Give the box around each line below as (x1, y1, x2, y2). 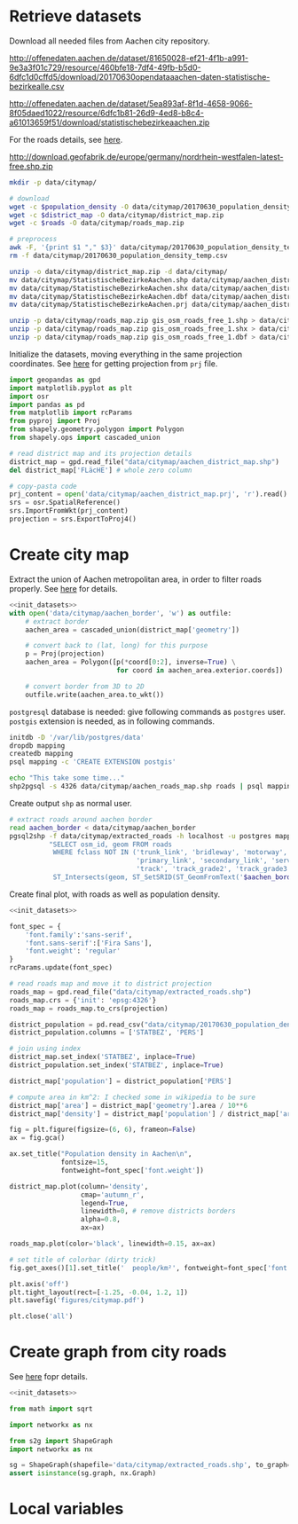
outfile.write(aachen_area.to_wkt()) (25, 690, 165, 699)
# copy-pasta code (9, 482, 77, 491)
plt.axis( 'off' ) (9, 1279, 69, 1288)
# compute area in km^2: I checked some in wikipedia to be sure (9, 1093, 255, 1102)
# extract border (25, 617, 90, 626)
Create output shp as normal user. (9, 797, 133, 808)
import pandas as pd (9, 400, 86, 409)
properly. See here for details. (9, 583, 118, 593)
